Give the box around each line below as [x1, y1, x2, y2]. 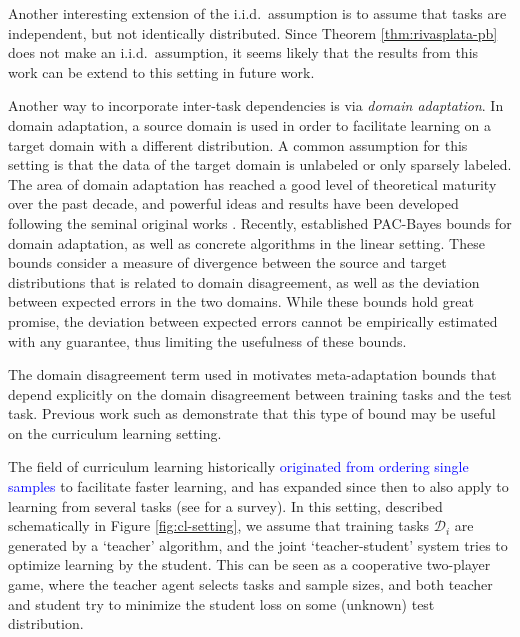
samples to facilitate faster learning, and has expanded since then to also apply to [8, 476, 509, 497]
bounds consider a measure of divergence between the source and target [8, 252, 447, 273]
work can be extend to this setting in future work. [8, 61, 315, 82]
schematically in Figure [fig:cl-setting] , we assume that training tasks [8, 515, 430, 536]
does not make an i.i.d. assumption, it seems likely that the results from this [8, 42, 479, 63]
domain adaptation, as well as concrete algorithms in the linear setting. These [8, 232, 485, 253]
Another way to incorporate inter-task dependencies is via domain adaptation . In [8, 95, 504, 116]
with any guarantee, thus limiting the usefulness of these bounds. [8, 330, 407, 351]
